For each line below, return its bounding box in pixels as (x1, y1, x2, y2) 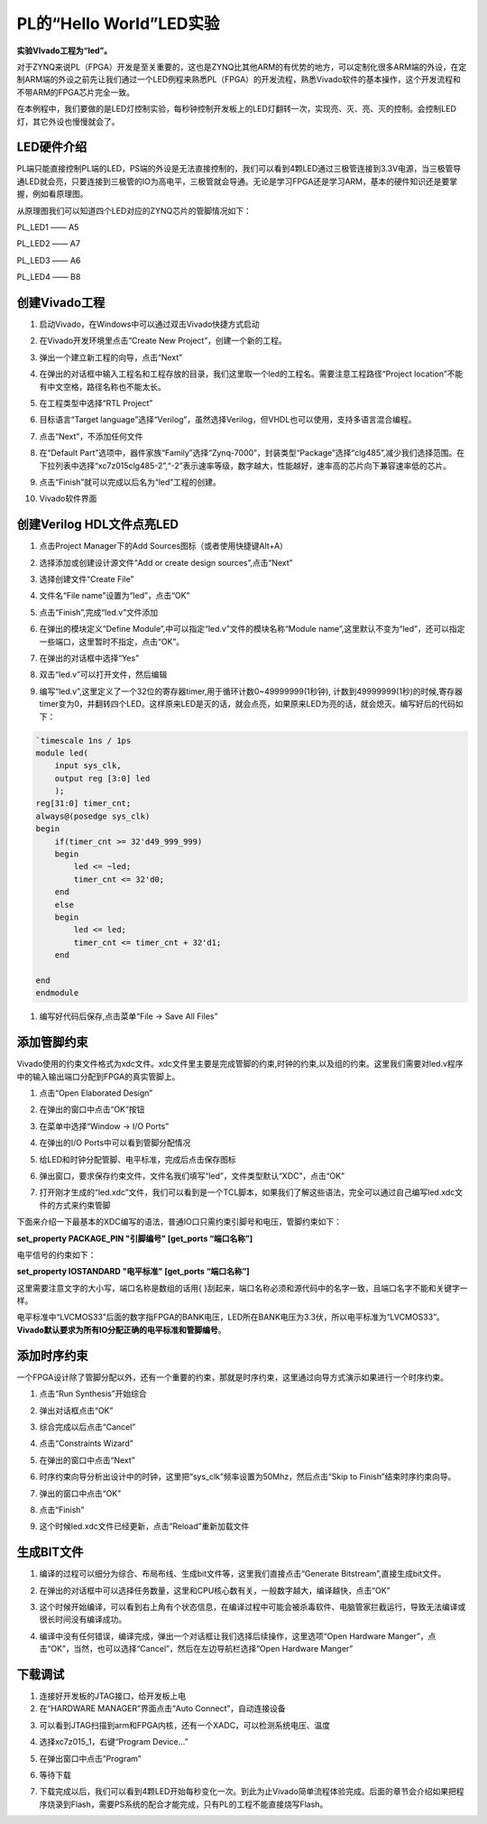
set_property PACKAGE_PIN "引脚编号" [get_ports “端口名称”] (16, 1233, 253, 1244)
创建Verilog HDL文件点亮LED (16, 517, 179, 532)
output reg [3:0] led (54, 773, 151, 783)
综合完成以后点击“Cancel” (39, 1421, 136, 1432)
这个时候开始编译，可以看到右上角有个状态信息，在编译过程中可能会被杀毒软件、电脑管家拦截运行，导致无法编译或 (39, 1601, 466, 1612)
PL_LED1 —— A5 (16, 221, 79, 232)
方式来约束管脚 (54, 1199, 111, 1210)
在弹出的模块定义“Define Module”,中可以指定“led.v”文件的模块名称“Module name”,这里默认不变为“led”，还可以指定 (39, 624, 465, 634)
